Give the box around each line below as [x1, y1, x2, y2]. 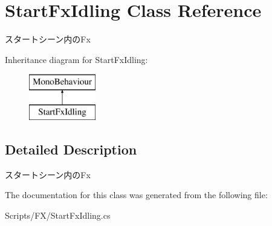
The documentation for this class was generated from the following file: [5, 188, 268, 201]
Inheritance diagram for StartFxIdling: [5, 53, 148, 65]
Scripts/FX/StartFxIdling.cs [5, 208, 111, 221]
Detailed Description [5, 139, 137, 158]
